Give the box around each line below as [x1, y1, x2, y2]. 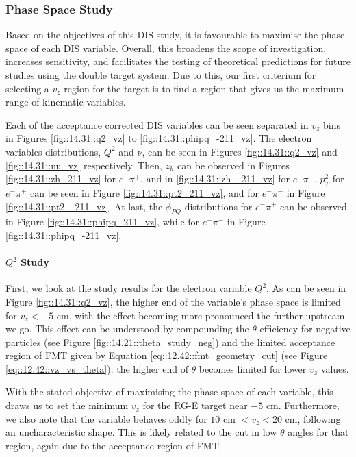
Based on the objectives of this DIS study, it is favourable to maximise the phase [5, 27, 345, 42]
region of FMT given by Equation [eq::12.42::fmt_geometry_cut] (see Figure [5, 348, 328, 362]
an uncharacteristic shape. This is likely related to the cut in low [5, 425, 277, 439]
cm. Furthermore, [266, 398, 340, 412]
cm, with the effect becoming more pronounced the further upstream [56, 308, 345, 322]
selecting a [5, 81, 49, 95]
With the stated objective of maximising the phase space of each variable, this [5, 384, 333, 399]
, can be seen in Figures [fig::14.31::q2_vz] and [142, 144, 338, 158]
